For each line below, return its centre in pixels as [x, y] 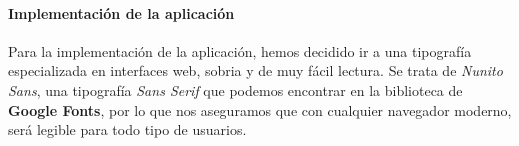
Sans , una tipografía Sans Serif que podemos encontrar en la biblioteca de [235, 89]
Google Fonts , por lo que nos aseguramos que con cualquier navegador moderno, [260, 109]
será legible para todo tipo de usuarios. [127, 129]
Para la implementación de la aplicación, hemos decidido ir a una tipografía [240, 50]
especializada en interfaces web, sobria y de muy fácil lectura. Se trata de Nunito [255, 70]
